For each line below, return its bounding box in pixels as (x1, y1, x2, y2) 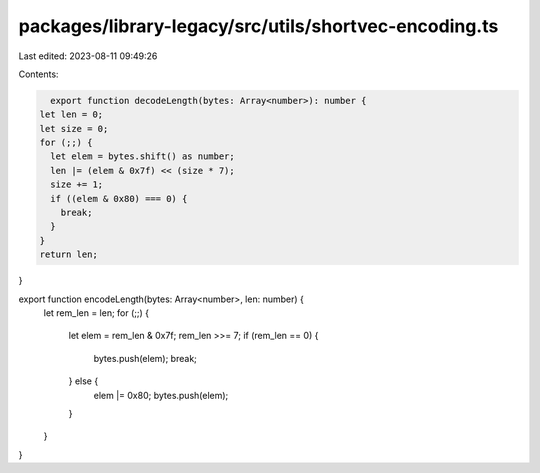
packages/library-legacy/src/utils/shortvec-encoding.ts (18, 15, 499, 37)
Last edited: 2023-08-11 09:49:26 (18, 50, 158, 62)
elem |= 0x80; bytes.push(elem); (93, 389, 229, 401)
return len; (39, 249, 99, 260)
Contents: (18, 68, 59, 80)
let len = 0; (39, 109, 104, 120)
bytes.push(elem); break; (93, 352, 197, 364)
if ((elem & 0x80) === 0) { (50, 193, 188, 204)
